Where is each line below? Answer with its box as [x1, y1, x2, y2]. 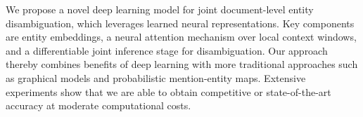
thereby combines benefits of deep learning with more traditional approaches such [6, 57, 358, 71]
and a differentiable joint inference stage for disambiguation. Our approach [6, 43, 328, 57]
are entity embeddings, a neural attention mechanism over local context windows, [6, 29, 357, 44]
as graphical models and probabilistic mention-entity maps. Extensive [6, 70, 306, 85]
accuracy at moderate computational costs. [6, 98, 191, 113]
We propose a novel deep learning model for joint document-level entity [6, 2, 314, 16]
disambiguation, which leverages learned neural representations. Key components [6, 15, 355, 30]
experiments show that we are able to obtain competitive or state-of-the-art [6, 84, 331, 99]
